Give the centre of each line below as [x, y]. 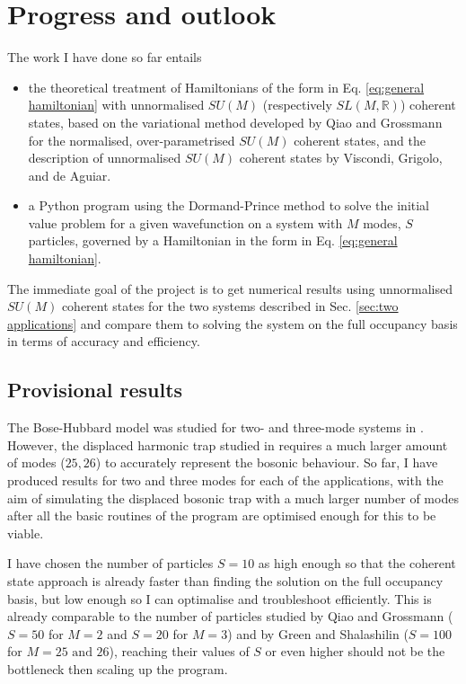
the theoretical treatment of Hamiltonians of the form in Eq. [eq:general [226, 87]
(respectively [297, 105]
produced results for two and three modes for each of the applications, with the [225, 480]
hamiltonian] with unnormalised [116, 105]
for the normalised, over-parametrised [132, 140]
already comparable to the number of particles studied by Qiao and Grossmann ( [230, 616]
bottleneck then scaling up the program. [118, 668]
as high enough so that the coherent [357, 563]
